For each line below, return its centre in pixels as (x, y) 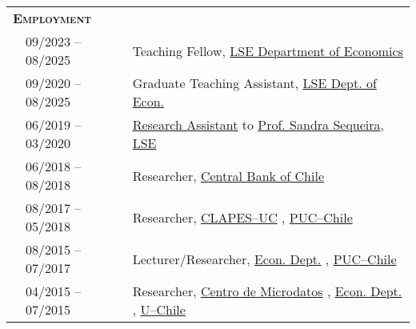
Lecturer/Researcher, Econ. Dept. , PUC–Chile (264, 259)
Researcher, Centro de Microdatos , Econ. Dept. (267, 291)
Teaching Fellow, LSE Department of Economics (268, 50)
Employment (52, 18)
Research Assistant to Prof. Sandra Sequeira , (258, 124)
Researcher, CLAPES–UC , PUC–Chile (242, 217)
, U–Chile (159, 309)
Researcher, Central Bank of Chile (228, 175)
